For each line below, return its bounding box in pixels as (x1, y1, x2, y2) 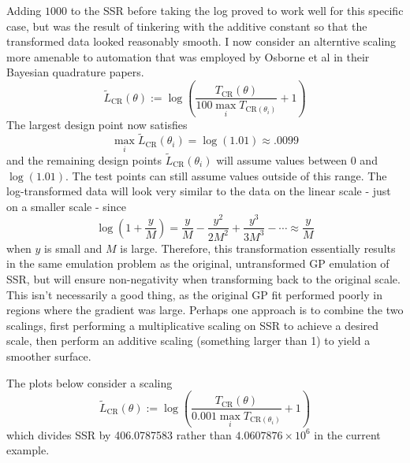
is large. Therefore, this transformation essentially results (120, 239, 396, 256)
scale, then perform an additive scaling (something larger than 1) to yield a (6, 332, 371, 349)
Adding (6, 2, 42, 18)
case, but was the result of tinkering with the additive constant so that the (6, 17, 367, 34)
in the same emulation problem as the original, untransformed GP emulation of (6, 255, 389, 272)
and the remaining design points (6, 151, 162, 168)
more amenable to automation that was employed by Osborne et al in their (6, 48, 370, 65)
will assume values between (216, 151, 348, 168)
